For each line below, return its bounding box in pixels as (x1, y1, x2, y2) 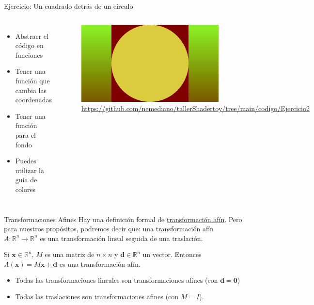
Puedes (15, 156, 36, 166)
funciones (15, 49, 43, 60)
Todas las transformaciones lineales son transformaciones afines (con (15, 275, 218, 285)
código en (15, 40, 44, 50)
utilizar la (15, 165, 44, 175)
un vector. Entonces (142, 249, 202, 259)
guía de (15, 175, 37, 185)
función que (15, 75, 50, 85)
